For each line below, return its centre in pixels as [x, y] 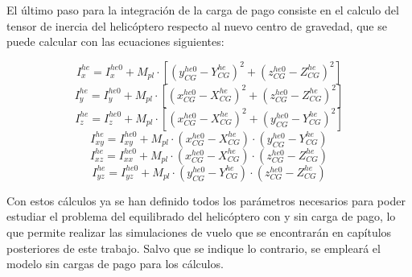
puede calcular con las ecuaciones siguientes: [115, 41]
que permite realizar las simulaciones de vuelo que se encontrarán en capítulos [199, 232]
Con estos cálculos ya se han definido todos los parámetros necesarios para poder [206, 200]
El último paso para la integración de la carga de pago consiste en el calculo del [203, 10]
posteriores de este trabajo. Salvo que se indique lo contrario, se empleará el [194, 248]
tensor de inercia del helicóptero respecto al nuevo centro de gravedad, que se [197, 25]
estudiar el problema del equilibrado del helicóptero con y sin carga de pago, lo [201, 216]
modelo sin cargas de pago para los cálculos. [115, 264]
